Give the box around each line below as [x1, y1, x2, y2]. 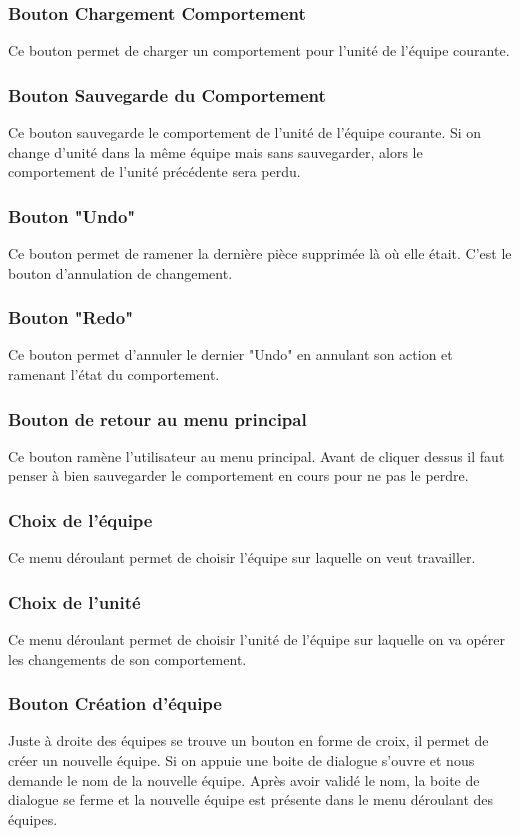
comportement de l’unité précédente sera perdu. [8, 161, 301, 182]
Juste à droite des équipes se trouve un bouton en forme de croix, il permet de [8, 730, 489, 751]
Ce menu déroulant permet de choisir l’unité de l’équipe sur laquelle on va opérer [8, 629, 505, 650]
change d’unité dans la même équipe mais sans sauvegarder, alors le [8, 141, 423, 162]
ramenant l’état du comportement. [8, 364, 220, 385]
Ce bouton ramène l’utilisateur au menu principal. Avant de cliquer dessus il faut [8, 445, 505, 466]
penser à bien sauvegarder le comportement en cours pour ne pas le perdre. [8, 465, 469, 486]
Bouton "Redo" [8, 305, 134, 330]
